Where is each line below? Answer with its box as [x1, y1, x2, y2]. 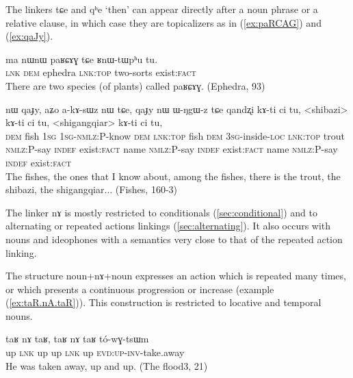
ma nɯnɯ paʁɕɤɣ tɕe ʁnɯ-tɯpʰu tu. [5, 51, 158, 66]
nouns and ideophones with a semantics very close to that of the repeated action [5, 231, 343, 246]
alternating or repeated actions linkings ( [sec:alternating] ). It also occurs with [5, 218, 331, 233]
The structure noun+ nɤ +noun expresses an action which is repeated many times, [5, 268, 346, 283]
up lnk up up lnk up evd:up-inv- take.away [5, 345, 185, 360]
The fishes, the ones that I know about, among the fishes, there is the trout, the [5, 168, 341, 183]
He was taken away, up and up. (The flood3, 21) [5, 358, 208, 373]
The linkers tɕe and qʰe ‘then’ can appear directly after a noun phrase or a [5, 2, 318, 16]
